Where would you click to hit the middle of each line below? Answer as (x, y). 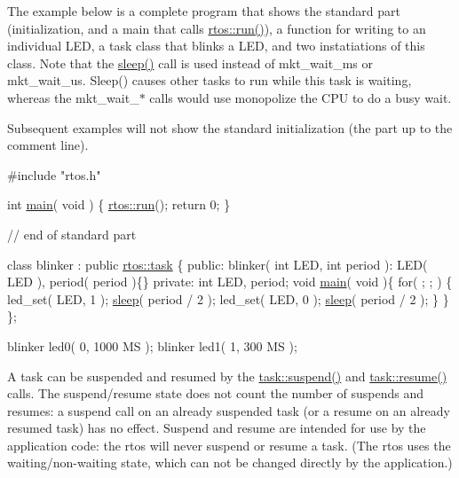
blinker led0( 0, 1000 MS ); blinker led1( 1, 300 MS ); (152, 345)
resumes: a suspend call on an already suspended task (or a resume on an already (229, 410)
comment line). (48, 145)
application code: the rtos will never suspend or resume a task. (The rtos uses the (229, 445)
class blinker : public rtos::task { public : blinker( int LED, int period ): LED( (218, 264)
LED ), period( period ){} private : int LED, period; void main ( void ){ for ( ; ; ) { (230, 282)
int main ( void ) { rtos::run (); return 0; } (119, 204)
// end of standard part (72, 234)
